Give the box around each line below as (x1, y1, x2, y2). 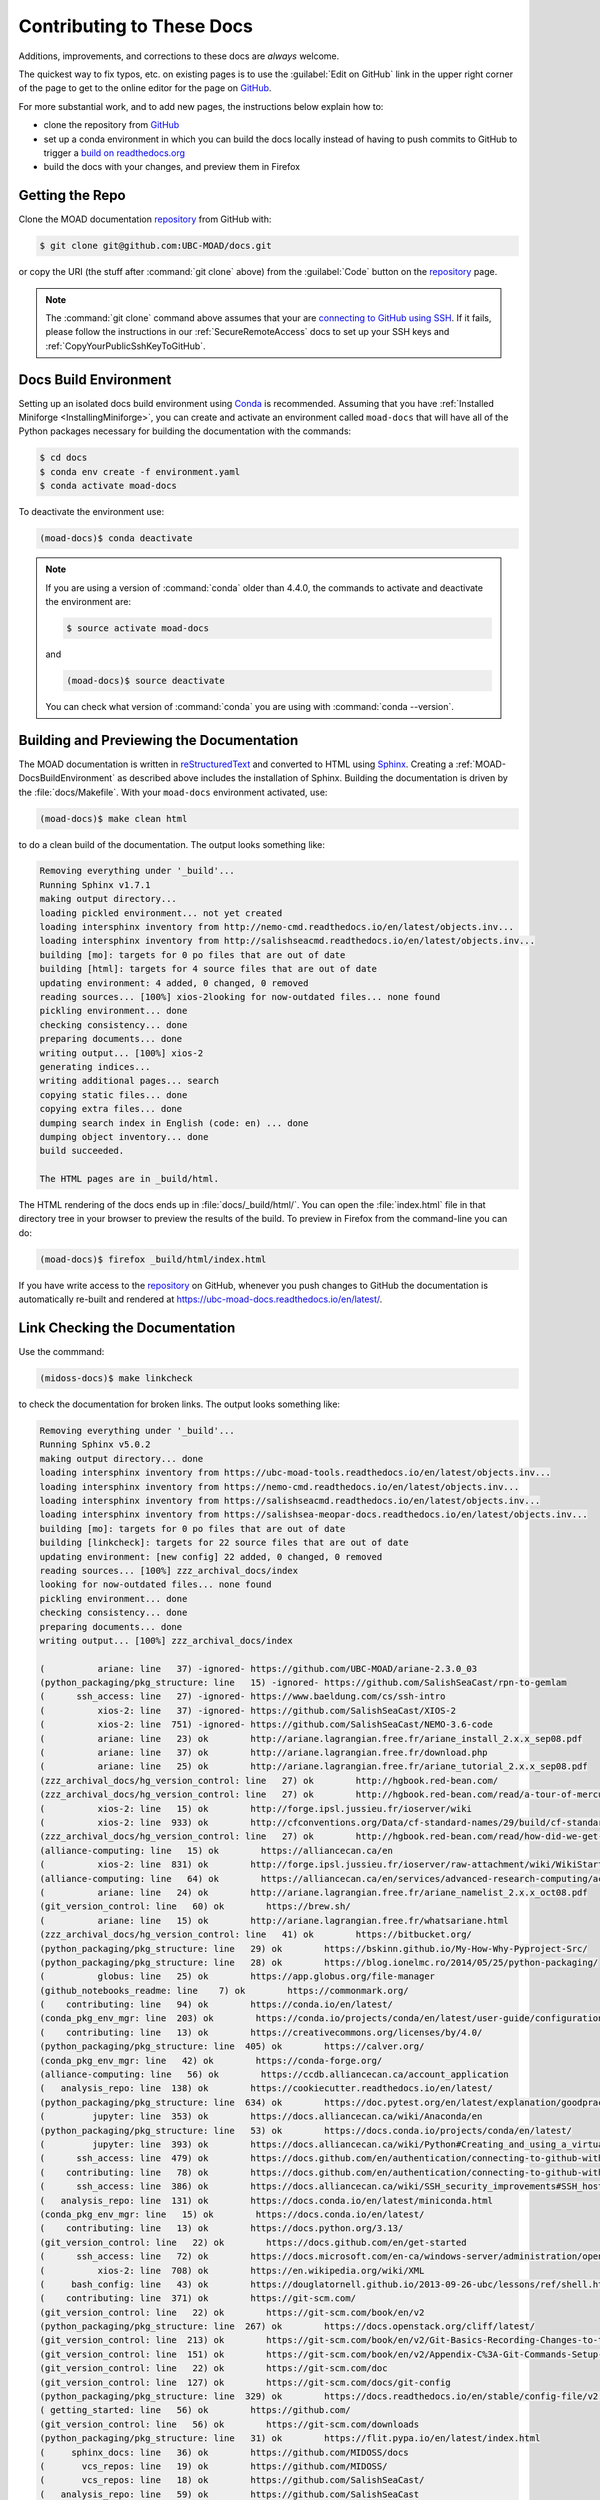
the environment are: (45, 595, 132, 607)
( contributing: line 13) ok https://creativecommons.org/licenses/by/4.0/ (39, 2026, 483, 2038)
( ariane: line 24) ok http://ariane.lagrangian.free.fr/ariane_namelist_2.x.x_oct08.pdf (39, 1886, 589, 1898)
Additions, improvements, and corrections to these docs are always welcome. (18, 50, 340, 62)
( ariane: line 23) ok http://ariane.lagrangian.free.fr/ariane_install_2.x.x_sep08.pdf (39, 1733, 583, 1744)
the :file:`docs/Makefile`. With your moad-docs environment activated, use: (18, 786, 328, 798)
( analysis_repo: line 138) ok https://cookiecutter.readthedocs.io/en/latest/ (39, 2083, 494, 2094)
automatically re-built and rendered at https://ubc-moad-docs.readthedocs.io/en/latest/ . (18, 1293, 383, 1305)
